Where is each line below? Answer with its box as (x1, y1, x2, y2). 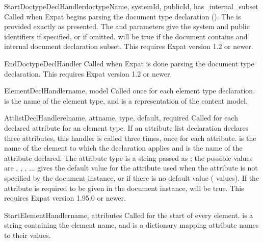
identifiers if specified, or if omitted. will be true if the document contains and (4, 31, 248, 41)
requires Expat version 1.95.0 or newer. (4, 192, 126, 203)
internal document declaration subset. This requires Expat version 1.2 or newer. (4, 41, 253, 52)
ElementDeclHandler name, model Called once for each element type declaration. (4, 85, 255, 96)
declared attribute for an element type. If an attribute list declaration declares (4, 122, 249, 133)
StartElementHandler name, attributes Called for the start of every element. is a (4, 209, 253, 220)
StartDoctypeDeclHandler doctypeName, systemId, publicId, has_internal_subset (4, 1, 258, 11)
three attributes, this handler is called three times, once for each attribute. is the (4, 132, 256, 143)
